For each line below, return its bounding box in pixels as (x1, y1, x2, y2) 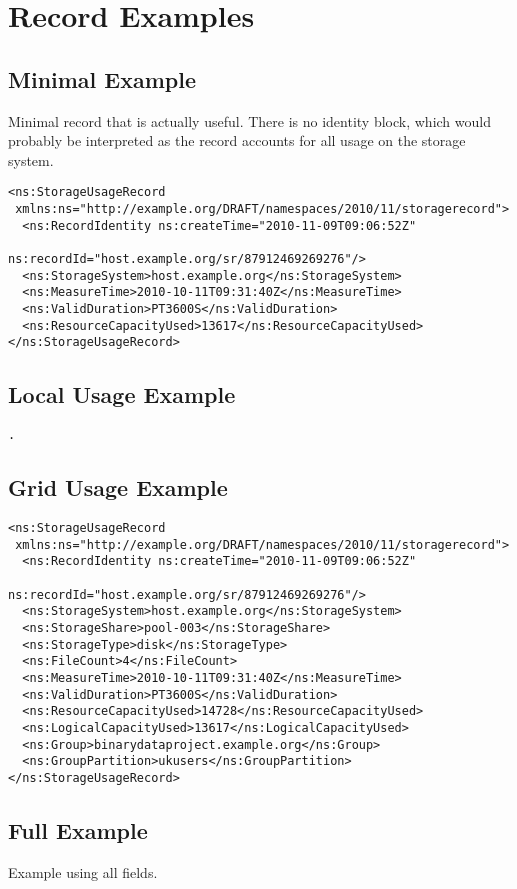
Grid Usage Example (8, 472, 228, 503)
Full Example (8, 814, 148, 845)
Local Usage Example (8, 379, 236, 410)
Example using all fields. (8, 861, 158, 882)
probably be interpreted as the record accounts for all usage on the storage (8, 130, 466, 151)
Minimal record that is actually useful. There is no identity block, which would (8, 110, 491, 131)
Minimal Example (8, 63, 197, 94)
